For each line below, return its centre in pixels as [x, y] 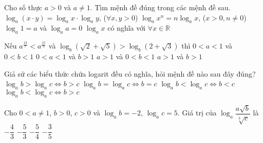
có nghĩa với [127, 28]
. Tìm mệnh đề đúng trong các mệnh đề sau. [160, 7]
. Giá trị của [197, 113]
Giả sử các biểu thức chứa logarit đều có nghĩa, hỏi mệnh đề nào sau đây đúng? [130, 73]
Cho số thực [23, 7]
